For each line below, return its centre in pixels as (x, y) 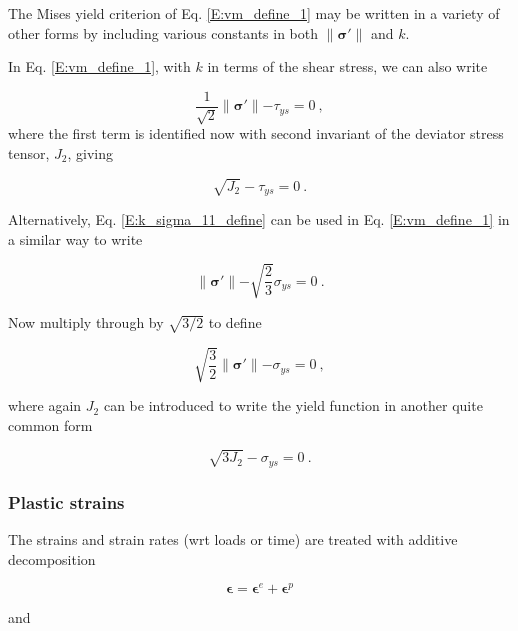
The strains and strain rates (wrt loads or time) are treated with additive (233, 539)
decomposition (52, 558)
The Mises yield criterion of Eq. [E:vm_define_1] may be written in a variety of (254, 13)
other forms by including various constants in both (163, 32)
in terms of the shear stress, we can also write (347, 66)
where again (45, 405)
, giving (90, 152)
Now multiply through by (86, 321)
